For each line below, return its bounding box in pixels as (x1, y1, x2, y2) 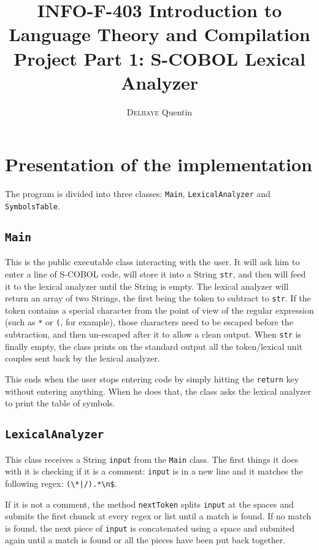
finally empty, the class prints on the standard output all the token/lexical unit (5, 339, 302, 352)
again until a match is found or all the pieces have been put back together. (5, 533, 286, 546)
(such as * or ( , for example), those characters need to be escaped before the (5, 316, 293, 328)
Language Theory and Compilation (9, 21, 310, 47)
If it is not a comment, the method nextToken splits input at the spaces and (5, 497, 294, 510)
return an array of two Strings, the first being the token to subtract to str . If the (5, 292, 311, 304)
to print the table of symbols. (5, 397, 115, 409)
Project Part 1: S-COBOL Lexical (13, 45, 306, 71)
